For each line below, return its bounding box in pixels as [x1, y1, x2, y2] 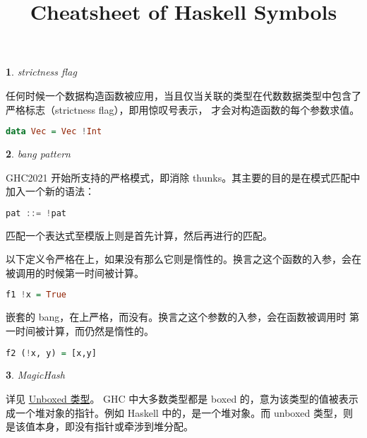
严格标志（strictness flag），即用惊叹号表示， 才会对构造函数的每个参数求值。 [6, 102, 360, 117]
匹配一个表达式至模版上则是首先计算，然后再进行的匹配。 [6, 227, 272, 242]
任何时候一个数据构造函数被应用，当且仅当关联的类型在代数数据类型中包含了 [6, 88, 361, 102]
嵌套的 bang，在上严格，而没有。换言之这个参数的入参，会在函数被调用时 [6, 309, 347, 324]
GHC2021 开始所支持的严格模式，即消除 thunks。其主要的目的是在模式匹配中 [6, 170, 361, 184]
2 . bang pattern [6, 146, 71, 161]
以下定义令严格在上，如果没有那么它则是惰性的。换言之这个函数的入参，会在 [6, 251, 361, 266]
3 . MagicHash [6, 367, 65, 382]
